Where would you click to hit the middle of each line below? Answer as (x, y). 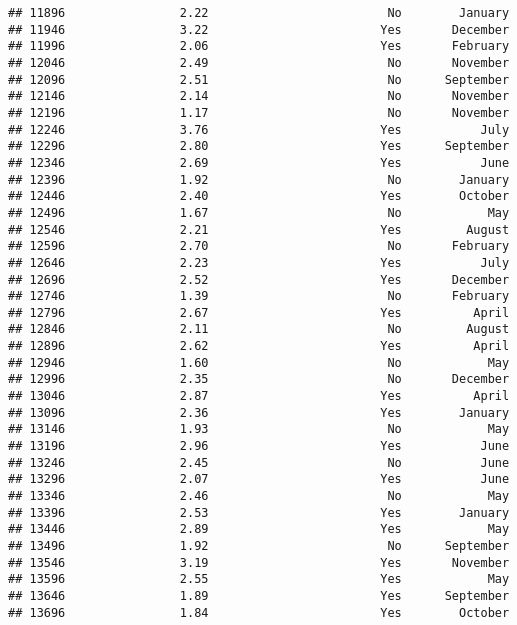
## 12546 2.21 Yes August (259, 229)
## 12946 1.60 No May (259, 362)
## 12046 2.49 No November (259, 62)
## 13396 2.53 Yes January (259, 512)
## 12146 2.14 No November (259, 96)
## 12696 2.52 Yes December (259, 279)
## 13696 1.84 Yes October (259, 612)
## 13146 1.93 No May (259, 429)
